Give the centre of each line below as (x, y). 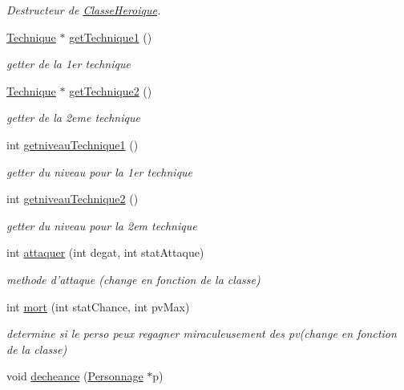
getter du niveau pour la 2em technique (102, 225)
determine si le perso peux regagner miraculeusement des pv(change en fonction (202, 333)
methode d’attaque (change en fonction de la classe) (133, 279)
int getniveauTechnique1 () (73, 144)
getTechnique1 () (111, 37)
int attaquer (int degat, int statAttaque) (105, 252)
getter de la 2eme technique (73, 118)
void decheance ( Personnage (75, 376)
